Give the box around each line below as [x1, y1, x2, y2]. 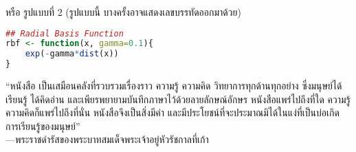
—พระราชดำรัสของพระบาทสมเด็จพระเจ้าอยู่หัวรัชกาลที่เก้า [5, 132, 209, 146]
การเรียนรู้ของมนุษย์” [5, 118, 80, 133]
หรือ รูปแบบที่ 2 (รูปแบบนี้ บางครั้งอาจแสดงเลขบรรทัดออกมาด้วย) [5, 5, 241, 19]
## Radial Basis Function [5, 28, 124, 39]
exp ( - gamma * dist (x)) [25, 49, 119, 59]
